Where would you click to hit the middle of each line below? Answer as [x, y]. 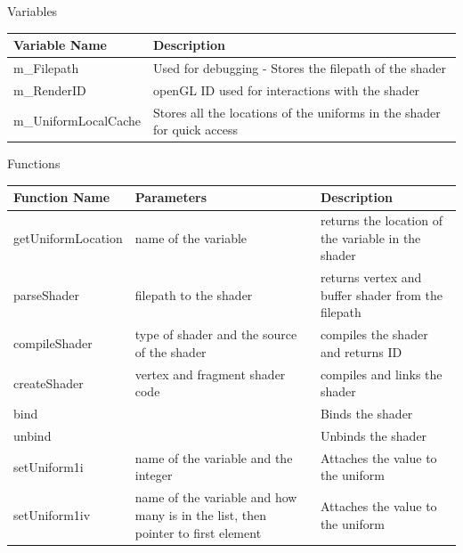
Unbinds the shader [374, 436]
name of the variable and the [214, 457]
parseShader [47, 294]
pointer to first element [198, 532]
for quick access [195, 130]
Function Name [62, 197]
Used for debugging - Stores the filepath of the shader [299, 67]
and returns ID [361, 351]
